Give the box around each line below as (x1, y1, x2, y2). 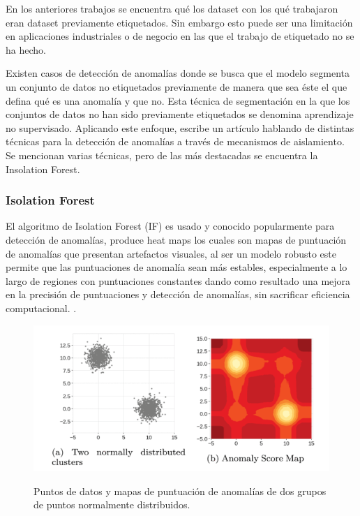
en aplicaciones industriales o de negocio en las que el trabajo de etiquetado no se (6, 29, 354, 43)
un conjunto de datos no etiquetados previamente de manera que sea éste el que (6, 79, 347, 94)
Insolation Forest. (6, 161, 80, 176)
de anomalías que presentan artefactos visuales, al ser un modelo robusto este (6, 246, 337, 260)
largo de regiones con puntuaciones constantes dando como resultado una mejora (6, 273, 351, 288)
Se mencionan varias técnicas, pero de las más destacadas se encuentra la (6, 147, 318, 162)
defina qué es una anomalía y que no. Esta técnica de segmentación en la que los (6, 93, 350, 108)
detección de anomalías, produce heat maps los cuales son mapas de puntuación (6, 232, 347, 246)
